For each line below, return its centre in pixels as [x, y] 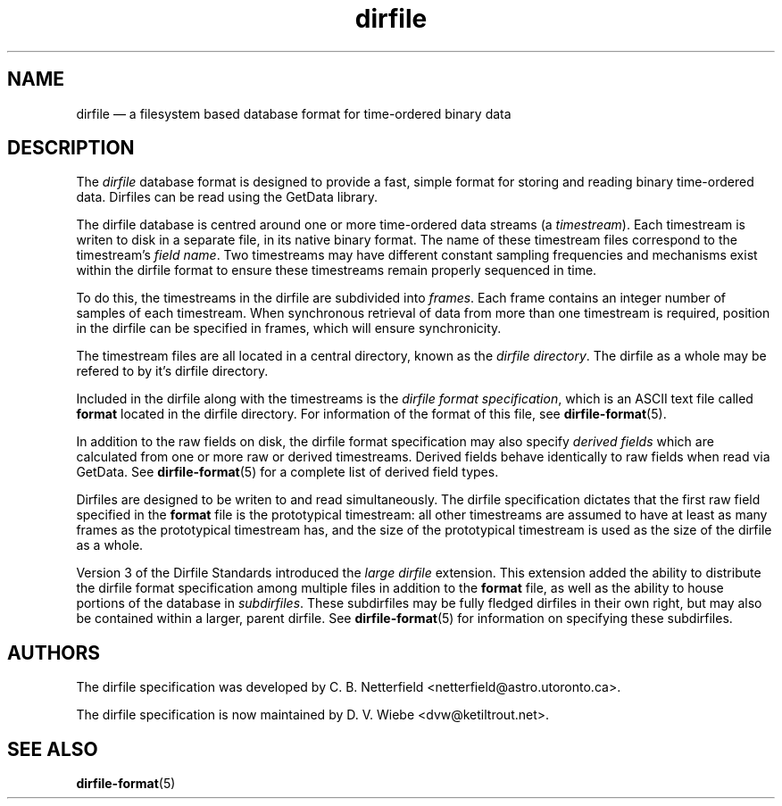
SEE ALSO [53, 749]
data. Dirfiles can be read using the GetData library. [227, 197]
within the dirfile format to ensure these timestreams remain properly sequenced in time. [337, 270]
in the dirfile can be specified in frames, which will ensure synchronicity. [289, 328]
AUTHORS [54, 652]
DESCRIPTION [71, 148]
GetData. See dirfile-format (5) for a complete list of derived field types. [287, 472]
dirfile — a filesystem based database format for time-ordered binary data [294, 113]
